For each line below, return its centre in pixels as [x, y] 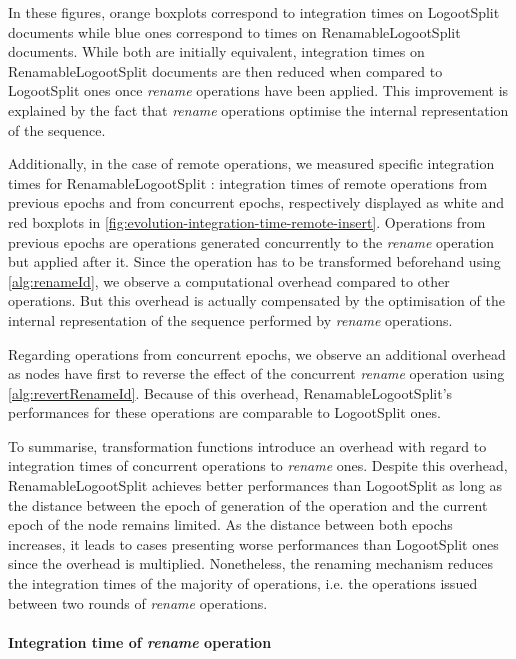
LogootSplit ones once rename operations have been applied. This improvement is [258, 90]
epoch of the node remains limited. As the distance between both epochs [230, 524]
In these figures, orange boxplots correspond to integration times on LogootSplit [254, 12]
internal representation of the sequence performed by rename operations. [230, 319]
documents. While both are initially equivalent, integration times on [216, 51]
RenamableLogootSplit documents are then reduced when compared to [225, 70]
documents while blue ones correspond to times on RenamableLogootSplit [234, 31]
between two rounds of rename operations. [138, 602]
